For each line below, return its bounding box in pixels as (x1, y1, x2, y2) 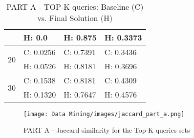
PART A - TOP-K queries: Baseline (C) (6, 1, 144, 12)
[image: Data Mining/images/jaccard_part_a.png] (23, 111, 185, 118)
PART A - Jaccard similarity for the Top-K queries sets (23, 124, 190, 135)
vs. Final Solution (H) (37, 12, 113, 23)
